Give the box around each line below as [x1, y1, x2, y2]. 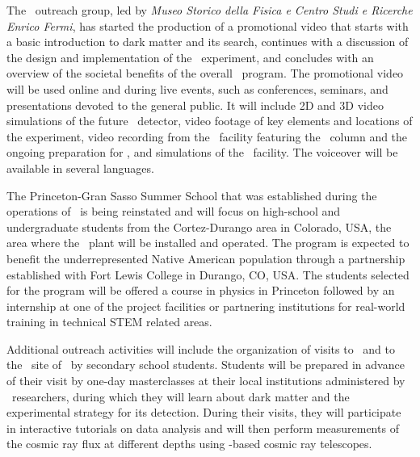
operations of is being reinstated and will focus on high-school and [6, 203, 341, 220]
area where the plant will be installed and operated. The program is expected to [6, 234, 409, 251]
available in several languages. [6, 159, 154, 176]
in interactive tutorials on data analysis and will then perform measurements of [6, 419, 399, 436]
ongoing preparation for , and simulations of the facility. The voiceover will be [6, 144, 398, 161]
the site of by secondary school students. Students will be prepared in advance [6, 356, 405, 373]
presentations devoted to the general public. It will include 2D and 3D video [6, 96, 384, 113]
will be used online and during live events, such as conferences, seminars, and [6, 80, 388, 97]
